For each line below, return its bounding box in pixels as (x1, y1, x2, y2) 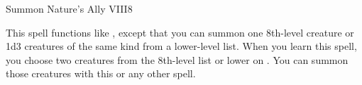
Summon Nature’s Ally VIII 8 (6, 1, 133, 15)
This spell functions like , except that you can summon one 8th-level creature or (6, 25, 354, 39)
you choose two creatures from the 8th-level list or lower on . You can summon (6, 52, 349, 67)
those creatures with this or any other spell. (6, 66, 196, 81)
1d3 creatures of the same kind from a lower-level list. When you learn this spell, (6, 39, 357, 53)
